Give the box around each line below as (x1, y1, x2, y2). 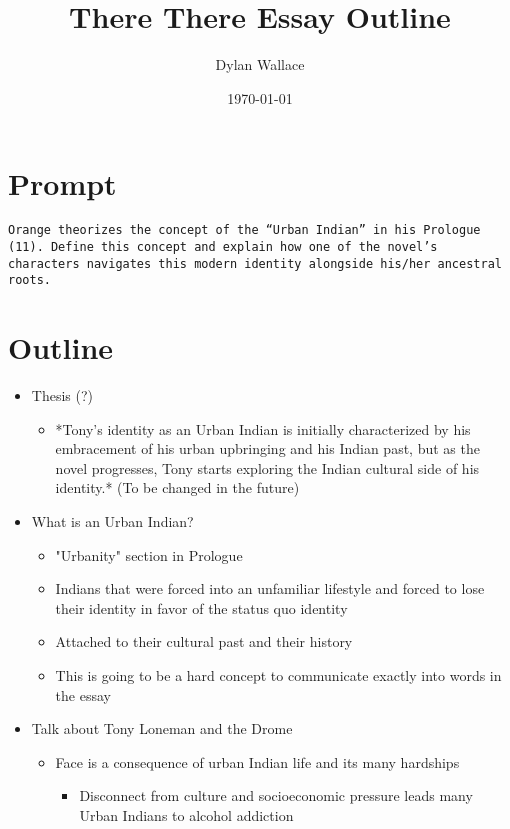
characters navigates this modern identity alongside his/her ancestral (8, 256, 502, 271)
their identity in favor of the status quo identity (55, 597, 348, 618)
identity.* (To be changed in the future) (55, 477, 300, 498)
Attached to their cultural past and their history (55, 631, 353, 652)
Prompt (8, 163, 117, 204)
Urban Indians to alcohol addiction (79, 804, 294, 825)
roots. (8, 273, 51, 288)
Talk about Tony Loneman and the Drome (31, 718, 293, 739)
